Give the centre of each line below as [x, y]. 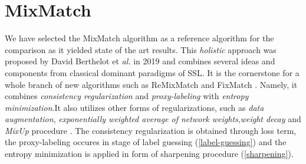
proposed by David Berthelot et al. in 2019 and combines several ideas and [140, 61]
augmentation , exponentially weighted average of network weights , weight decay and [153, 119]
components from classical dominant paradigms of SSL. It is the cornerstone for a [152, 72]
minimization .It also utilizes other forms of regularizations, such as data [134, 107]
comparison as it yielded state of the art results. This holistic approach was [141, 49]
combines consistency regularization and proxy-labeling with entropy [127, 96]
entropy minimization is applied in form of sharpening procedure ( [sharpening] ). [149, 154]
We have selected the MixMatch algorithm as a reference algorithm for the [139, 38]
